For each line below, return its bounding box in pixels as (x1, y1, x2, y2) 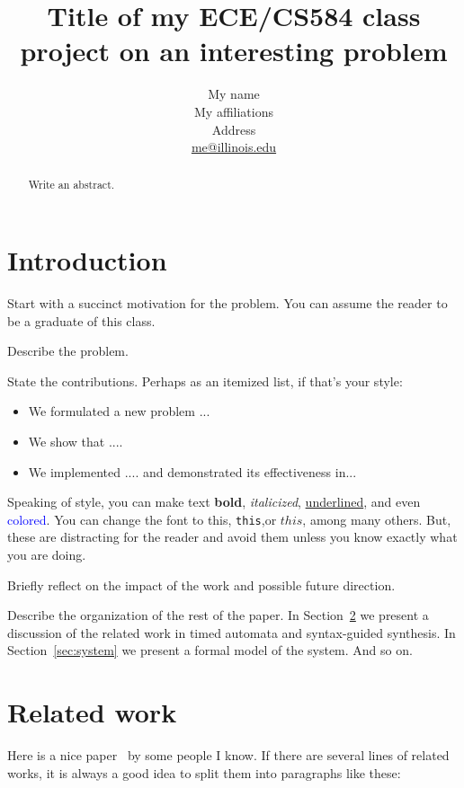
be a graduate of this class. (7, 311, 156, 330)
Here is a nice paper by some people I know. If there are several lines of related (7, 746, 450, 765)
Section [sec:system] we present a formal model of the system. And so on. (7, 641, 413, 660)
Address (211, 120, 256, 138)
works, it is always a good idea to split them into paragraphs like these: (7, 763, 401, 782)
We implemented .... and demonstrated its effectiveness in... (28, 462, 357, 481)
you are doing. (7, 545, 86, 564)
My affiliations (194, 102, 273, 120)
